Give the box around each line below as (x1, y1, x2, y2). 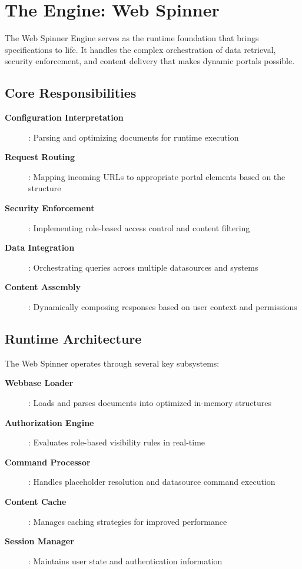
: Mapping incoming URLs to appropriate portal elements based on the (28, 170, 286, 182)
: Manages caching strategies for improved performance (28, 515, 227, 527)
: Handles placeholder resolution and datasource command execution (28, 475, 276, 488)
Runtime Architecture (5, 330, 142, 348)
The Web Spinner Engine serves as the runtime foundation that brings (5, 32, 259, 44)
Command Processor (5, 455, 91, 468)
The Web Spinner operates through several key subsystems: (5, 357, 220, 369)
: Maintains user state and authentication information (28, 554, 223, 567)
